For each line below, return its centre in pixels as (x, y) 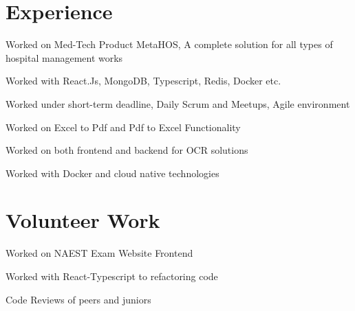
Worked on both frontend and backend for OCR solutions (127, 150)
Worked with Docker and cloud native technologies (112, 173)
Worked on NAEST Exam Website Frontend (99, 253)
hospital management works (64, 57)
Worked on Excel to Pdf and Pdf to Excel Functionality (123, 127)
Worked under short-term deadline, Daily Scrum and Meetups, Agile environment (178, 103)
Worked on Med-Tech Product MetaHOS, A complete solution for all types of (169, 44)
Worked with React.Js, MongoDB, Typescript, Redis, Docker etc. (143, 81)
